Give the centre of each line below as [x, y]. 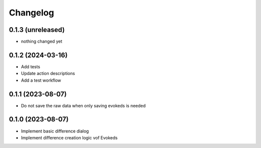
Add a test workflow [41, 80]
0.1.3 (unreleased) [37, 30]
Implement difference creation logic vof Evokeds [69, 137]
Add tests [31, 67]
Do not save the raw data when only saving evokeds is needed [83, 105]
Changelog [31, 13]
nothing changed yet [42, 42]
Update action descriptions [48, 74]
